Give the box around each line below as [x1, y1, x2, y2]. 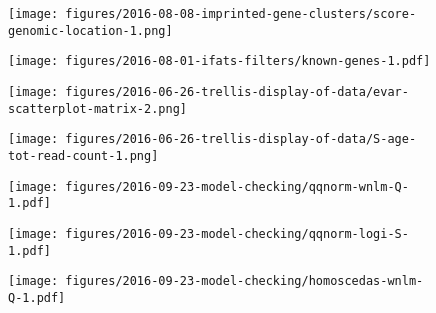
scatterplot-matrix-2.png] [8, 101, 187, 116]
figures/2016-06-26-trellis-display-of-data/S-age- [65, 132, 417, 147]
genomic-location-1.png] [8, 23, 173, 38]
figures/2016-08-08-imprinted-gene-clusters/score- [65, 7, 417, 21]
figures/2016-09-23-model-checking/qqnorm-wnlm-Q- [65, 179, 409, 194]
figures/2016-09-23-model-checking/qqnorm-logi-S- [65, 226, 409, 241]
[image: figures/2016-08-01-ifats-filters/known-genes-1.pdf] [8, 54, 431, 69]
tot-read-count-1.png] [8, 148, 159, 163]
